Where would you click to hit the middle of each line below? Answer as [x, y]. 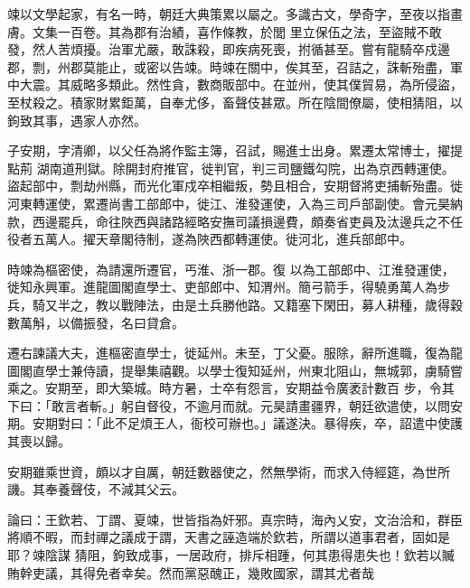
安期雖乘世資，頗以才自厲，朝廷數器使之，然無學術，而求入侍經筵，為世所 [229, 471]
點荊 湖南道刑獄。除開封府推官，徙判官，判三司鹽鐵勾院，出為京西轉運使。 [231, 168]
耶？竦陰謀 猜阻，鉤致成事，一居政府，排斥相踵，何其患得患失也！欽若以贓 [231, 555]
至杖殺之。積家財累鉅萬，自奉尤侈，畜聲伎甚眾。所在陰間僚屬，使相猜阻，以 [235, 102]
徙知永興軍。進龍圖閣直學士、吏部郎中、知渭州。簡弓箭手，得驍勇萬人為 [222, 287]
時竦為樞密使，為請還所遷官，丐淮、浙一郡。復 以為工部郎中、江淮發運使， [231, 269]
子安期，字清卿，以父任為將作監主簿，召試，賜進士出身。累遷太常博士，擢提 [235, 150]
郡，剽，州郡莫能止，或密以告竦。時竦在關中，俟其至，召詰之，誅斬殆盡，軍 [235, 66]
